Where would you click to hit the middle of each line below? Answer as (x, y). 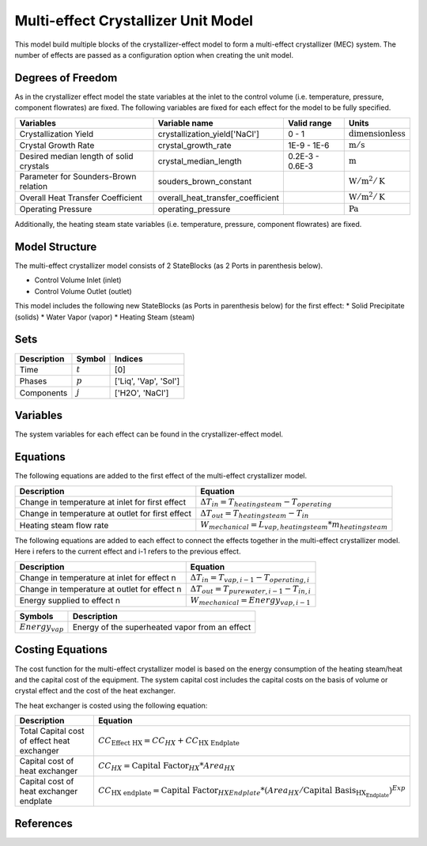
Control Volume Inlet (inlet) (78, 280)
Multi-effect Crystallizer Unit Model (134, 21)
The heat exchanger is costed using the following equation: (111, 705)
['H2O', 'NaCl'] (142, 393)
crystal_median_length (200, 161)
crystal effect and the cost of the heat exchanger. (95, 691)
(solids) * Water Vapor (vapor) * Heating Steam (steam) (105, 317)
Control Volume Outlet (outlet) (83, 291)
